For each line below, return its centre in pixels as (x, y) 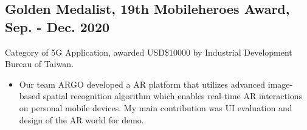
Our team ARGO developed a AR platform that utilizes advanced (142, 84)
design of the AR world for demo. (81, 119)
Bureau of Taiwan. (40, 64)
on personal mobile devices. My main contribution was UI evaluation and (156, 107)
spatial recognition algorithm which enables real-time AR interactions (173, 96)
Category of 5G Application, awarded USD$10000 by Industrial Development (149, 52)
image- (280, 84)
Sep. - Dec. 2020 (57, 26)
